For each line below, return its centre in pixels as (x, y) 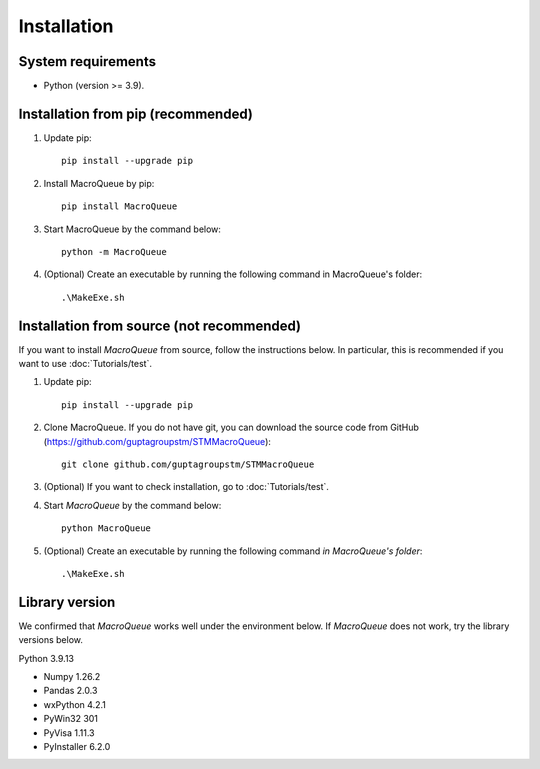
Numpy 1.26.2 (72, 676)
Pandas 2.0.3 (70, 691)
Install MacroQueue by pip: (99, 183)
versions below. (51, 640)
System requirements (87, 61)
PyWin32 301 (71, 719)
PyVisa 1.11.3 (69, 732)
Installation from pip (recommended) (136, 113)
